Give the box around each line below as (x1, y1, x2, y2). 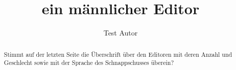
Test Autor (103, 27, 138, 38)
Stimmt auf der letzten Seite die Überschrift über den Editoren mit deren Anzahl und (4, 50, 232, 58)
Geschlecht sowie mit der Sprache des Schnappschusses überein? (4, 58, 174, 67)
